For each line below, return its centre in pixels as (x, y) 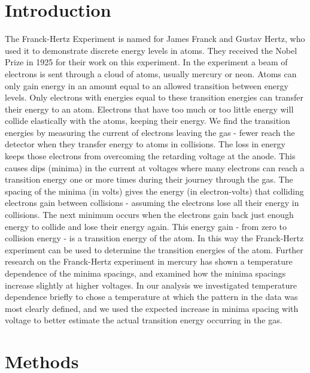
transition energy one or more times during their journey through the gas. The (149, 179)
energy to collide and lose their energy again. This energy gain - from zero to (146, 226)
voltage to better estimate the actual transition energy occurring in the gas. (144, 320)
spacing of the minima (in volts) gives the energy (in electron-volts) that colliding (154, 191)
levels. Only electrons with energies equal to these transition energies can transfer (154, 97)
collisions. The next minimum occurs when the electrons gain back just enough (149, 215)
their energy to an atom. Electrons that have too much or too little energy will (149, 109)
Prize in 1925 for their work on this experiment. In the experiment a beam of (146, 62)
